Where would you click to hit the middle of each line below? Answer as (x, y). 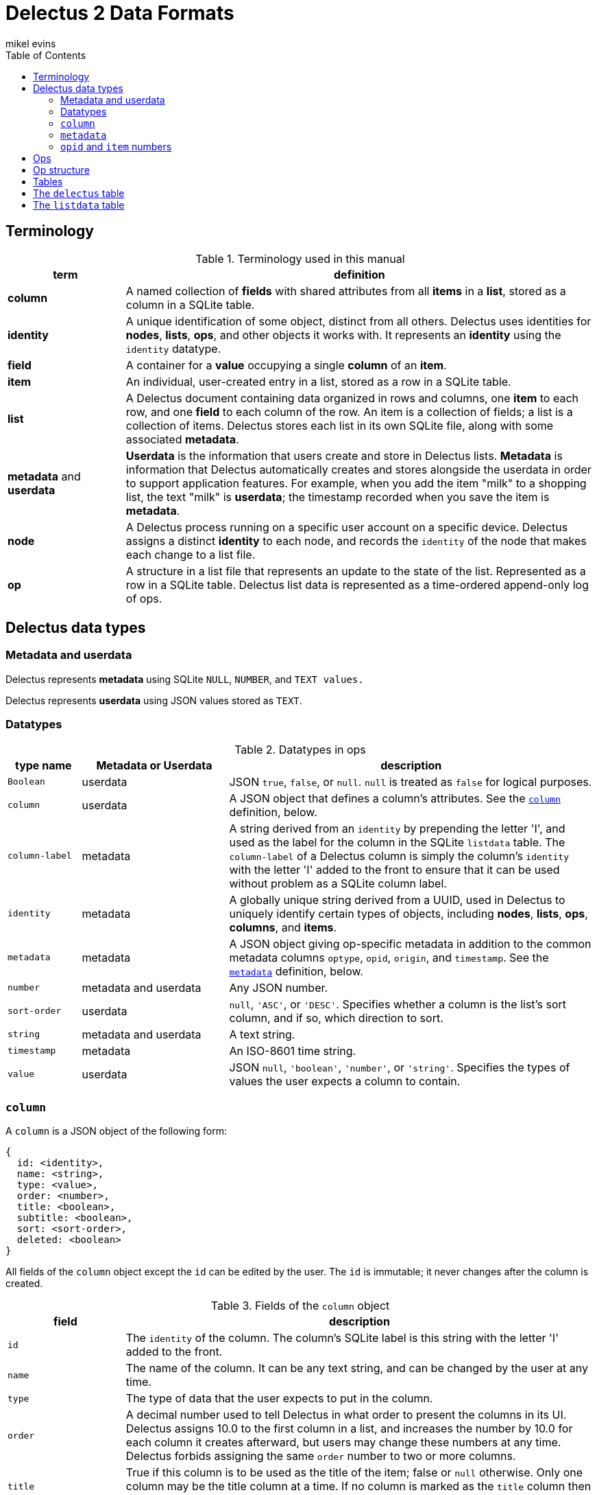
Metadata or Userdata (154, 765)
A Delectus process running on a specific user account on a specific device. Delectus (347, 527)
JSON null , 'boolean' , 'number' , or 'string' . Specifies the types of (400, 1067)
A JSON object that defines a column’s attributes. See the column (395, 798)
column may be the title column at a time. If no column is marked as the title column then (358, 1486)
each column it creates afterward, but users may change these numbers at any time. (343, 1442)
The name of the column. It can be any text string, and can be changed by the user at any (357, 1368)
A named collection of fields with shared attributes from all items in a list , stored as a (346, 291)
